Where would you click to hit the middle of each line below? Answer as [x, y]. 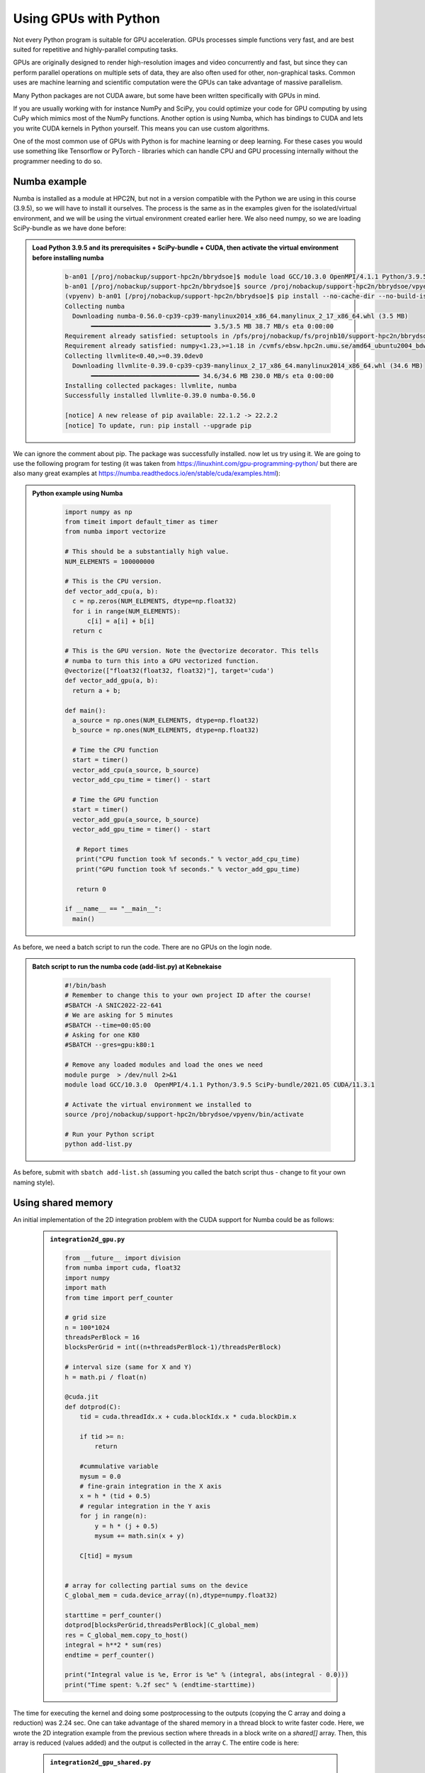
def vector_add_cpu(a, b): [112, 591]
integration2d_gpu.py [87, 1239]
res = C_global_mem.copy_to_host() [126, 1635]
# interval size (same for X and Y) [129, 1367]
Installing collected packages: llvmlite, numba [151, 385]
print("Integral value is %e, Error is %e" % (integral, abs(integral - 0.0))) [207, 1675]
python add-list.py [98, 1144]
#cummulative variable [119, 1467]
